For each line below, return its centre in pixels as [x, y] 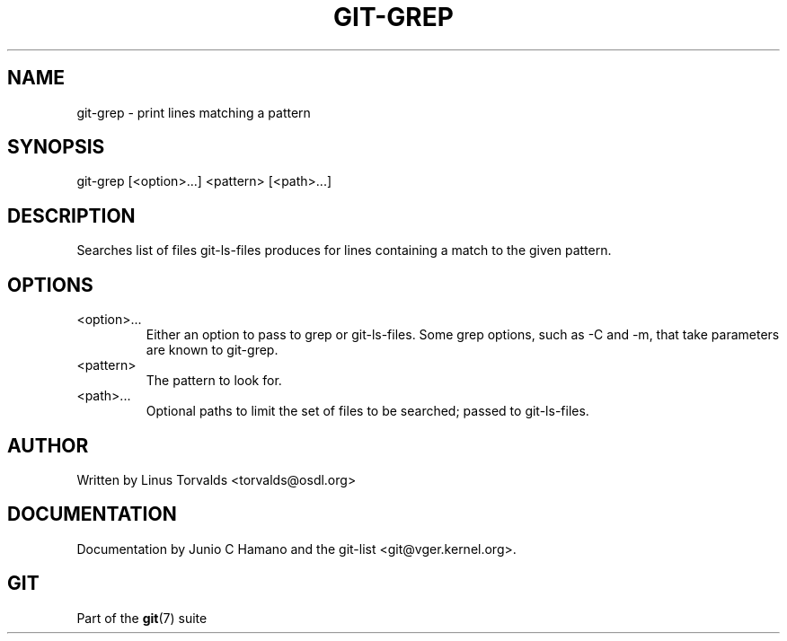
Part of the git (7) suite [142, 618]
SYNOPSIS [56, 147]
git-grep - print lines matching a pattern [194, 112]
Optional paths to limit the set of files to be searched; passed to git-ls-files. [367, 411]
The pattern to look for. [214, 381]
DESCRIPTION [71, 215]
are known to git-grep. [212, 350]
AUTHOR [48, 445]
